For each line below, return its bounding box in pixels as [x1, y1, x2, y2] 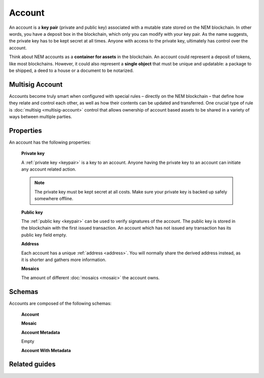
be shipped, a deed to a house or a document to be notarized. [9, 67, 134, 73]
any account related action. [21, 166, 77, 172]
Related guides [9, 360, 56, 369]
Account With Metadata [21, 347, 71, 353]
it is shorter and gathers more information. [21, 257, 107, 263]
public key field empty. [21, 232, 67, 238]
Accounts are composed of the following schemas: [9, 300, 112, 306]
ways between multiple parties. [9, 113, 72, 119]
